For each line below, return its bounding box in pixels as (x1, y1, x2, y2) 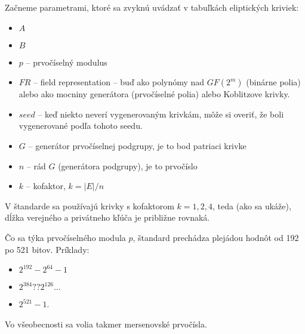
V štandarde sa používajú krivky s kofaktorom (5, 199, 174, 212)
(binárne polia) (246, 76, 301, 88)
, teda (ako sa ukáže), (212, 199, 291, 212)
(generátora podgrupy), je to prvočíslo (58, 159, 198, 172)
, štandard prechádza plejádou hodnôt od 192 (133, 231, 299, 243)
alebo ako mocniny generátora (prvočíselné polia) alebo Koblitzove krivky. (19, 88, 290, 100)
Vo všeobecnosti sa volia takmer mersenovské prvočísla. (5, 317, 207, 330)
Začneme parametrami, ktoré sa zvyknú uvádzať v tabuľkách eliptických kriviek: (5, 1, 299, 13)
